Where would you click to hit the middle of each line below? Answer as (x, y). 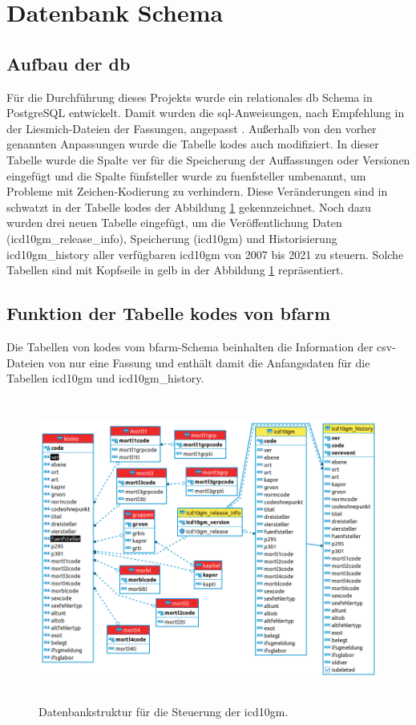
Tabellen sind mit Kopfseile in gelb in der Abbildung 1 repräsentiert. (175, 270)
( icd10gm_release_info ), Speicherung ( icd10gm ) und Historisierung (172, 238)
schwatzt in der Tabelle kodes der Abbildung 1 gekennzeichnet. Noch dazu (189, 207)
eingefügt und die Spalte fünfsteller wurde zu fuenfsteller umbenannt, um (186, 175)
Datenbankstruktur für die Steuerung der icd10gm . (164, 712)
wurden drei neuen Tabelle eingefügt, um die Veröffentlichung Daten (174, 223)
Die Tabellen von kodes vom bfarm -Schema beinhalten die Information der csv (200, 346)
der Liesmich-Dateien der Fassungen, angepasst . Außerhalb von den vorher (192, 128)
